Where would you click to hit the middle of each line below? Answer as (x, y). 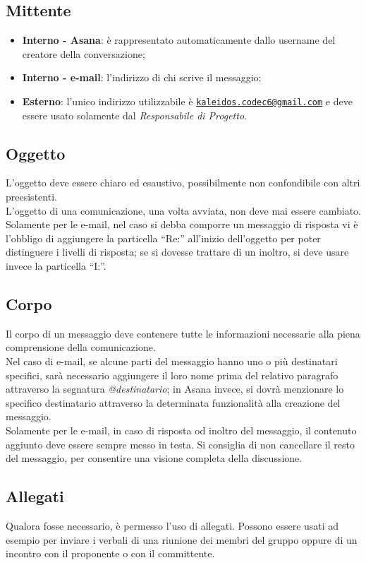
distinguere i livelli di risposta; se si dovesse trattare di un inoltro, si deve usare (177, 252)
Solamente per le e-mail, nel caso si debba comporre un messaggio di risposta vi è (182, 224)
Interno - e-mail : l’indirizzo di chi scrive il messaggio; (142, 77)
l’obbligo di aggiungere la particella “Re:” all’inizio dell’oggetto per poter (163, 238)
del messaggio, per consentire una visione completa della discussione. (154, 458)
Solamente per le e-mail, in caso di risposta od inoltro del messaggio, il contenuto (181, 430)
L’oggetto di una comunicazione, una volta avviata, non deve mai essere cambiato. (183, 210)
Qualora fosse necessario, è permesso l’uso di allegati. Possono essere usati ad (172, 525)
